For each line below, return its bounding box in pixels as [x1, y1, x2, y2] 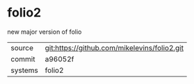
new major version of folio [7, 28, 82, 36]
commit [10, 54, 35, 63]
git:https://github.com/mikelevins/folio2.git [45, 43, 184, 52]
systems [10, 65, 38, 75]
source [10, 43, 33, 52]
